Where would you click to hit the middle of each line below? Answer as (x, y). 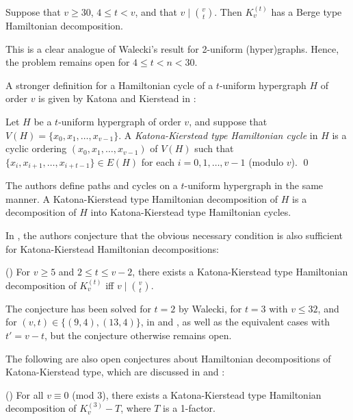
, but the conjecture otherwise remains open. (138, 335)
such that (214, 148)
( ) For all (25, 394)
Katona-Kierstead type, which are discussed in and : (115, 372)
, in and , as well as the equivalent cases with (235, 322)
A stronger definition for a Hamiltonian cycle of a (109, 85)
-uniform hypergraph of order (120, 121)
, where (136, 408)
